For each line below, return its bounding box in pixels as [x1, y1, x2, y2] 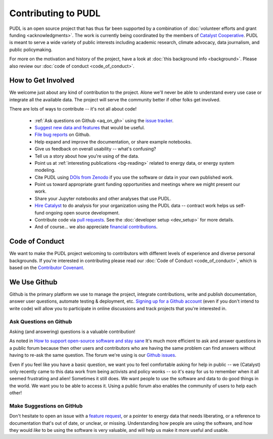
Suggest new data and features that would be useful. [34, 124, 145, 130]
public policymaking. [9, 46, 53, 53]
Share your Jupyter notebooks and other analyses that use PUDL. [34, 195, 171, 201]
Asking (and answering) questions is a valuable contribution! [9, 328, 135, 335]
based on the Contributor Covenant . [9, 265, 84, 271]
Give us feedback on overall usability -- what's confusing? [34, 146, 156, 152]
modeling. [34, 167, 56, 173]
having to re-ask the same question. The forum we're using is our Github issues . [9, 352, 176, 358]
